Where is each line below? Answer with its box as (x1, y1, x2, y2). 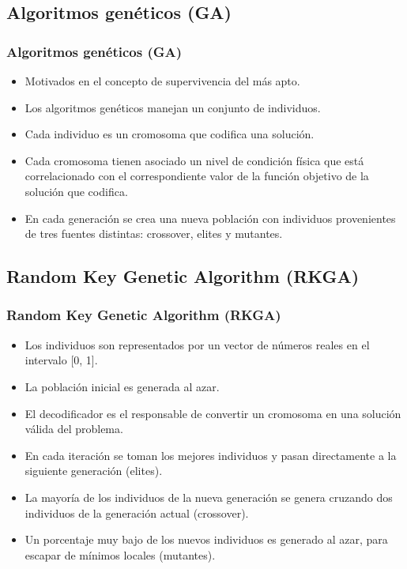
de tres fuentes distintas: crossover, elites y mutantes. (24, 225, 283, 242)
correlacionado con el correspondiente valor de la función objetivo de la (24, 168, 369, 184)
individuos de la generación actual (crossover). (24, 504, 249, 521)
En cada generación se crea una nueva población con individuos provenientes (24, 209, 396, 226)
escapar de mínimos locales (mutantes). (24, 546, 216, 563)
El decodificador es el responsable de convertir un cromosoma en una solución (24, 405, 401, 421)
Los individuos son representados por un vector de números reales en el (24, 336, 370, 352)
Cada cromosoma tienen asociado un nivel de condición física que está (24, 152, 364, 168)
